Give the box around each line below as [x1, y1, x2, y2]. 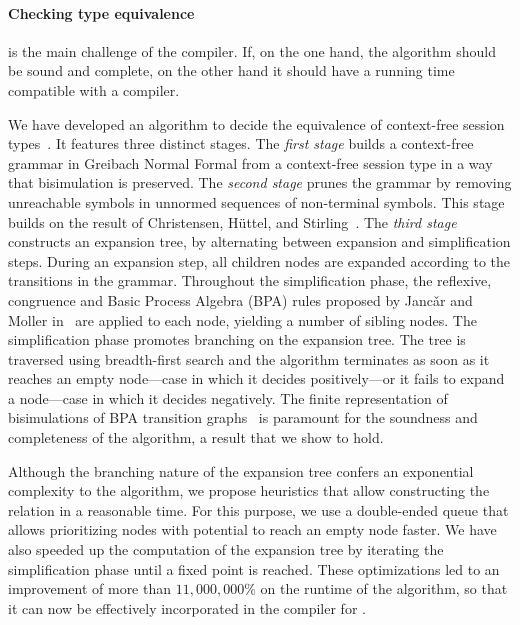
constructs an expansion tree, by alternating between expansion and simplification [8, 231, 511, 252]
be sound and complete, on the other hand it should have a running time [8, 60, 455, 81]
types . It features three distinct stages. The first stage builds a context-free [8, 133, 474, 154]
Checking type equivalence [8, 2, 195, 23]
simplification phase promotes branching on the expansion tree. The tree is [8, 329, 466, 350]
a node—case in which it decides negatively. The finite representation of [8, 387, 448, 408]
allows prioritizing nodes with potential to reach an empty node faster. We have [8, 519, 497, 540]
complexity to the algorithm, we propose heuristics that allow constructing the [8, 480, 490, 501]
